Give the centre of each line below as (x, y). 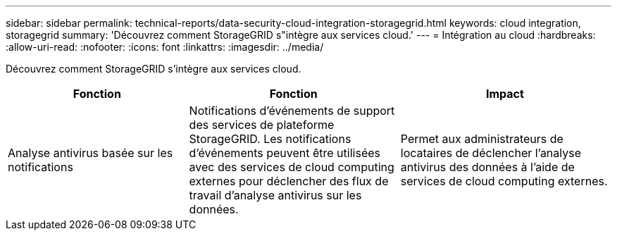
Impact (505, 94)
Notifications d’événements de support (292, 111)
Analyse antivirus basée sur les (91, 153)
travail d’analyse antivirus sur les (275, 195)
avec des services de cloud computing (292, 167)
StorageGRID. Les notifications (270, 139)
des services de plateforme (262, 125)
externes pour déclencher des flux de (289, 181)
